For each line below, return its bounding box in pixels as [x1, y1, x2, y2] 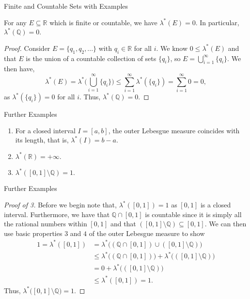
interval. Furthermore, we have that [4, 209, 110, 219]
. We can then [204, 219, 247, 229]
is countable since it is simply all [145, 209, 242, 219]
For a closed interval [15, 125, 76, 135]
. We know [156, 43, 188, 53]
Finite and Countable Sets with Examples [4, 1, 128, 11]
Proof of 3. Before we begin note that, [4, 200, 117, 210]
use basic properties [4, 228, 62, 238]
